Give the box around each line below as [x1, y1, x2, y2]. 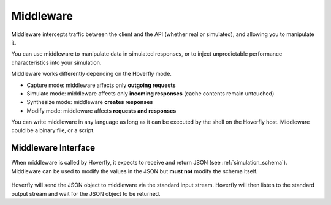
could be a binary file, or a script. [11, 127, 95, 134]
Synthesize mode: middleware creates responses [26, 99, 153, 106]
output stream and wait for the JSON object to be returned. [11, 190, 161, 197]
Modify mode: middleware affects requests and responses [26, 107, 177, 114]
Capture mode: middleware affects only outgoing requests [26, 81, 176, 89]
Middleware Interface [11, 143, 96, 153]
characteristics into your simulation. [11, 59, 102, 66]
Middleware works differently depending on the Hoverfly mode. [11, 70, 172, 78]
